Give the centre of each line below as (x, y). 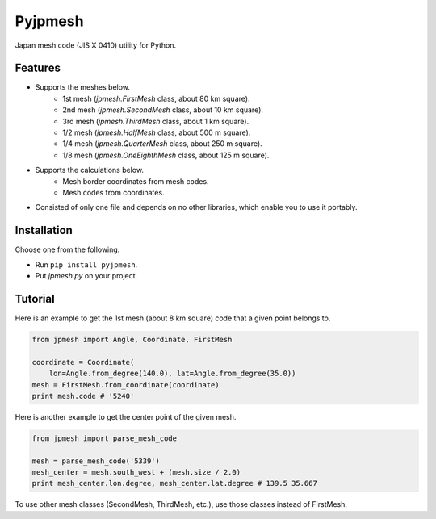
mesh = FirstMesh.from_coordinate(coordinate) (126, 385)
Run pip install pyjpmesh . (86, 264)
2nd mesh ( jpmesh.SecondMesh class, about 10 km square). (163, 110)
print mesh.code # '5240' (83, 396)
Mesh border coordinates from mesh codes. (136, 181)
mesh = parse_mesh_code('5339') (96, 461)
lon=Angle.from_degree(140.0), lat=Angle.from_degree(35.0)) (172, 374)
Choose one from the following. (67, 249)
